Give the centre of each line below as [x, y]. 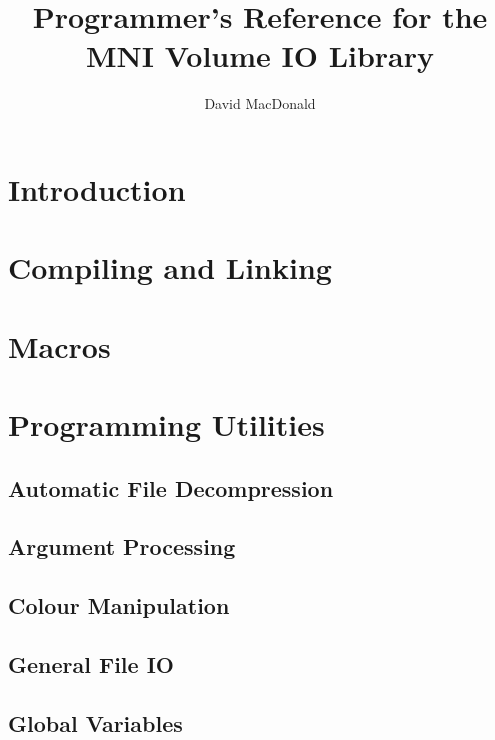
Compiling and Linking [170, 267]
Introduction [97, 188]
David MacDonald [260, 103]
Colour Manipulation [119, 605]
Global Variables [95, 722]
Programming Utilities [166, 424]
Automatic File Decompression [171, 487]
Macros [59, 345]
